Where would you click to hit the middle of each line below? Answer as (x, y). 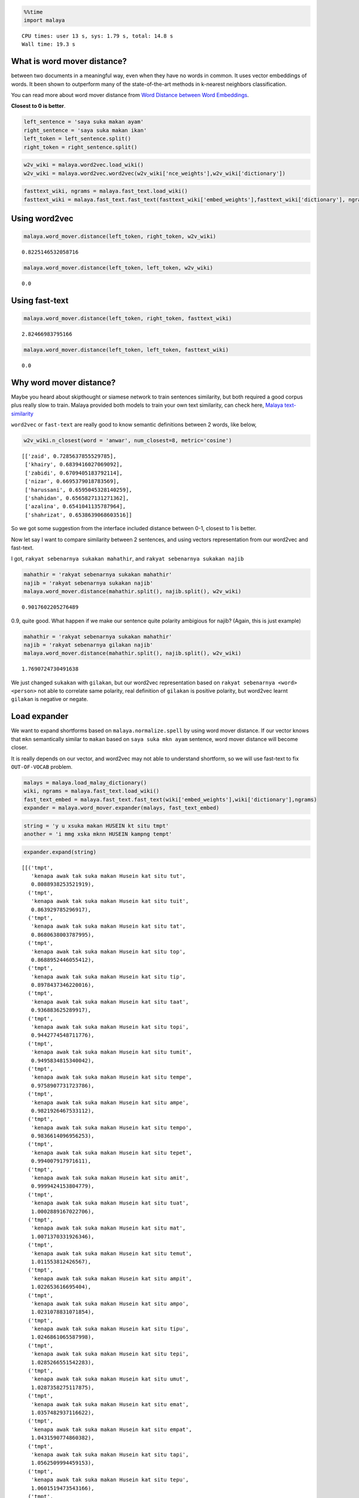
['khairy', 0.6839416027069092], (74, 465)
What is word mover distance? (69, 61)
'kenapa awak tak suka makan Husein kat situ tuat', (110, 1203)
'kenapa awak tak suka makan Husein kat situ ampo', (110, 1304)
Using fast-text (40, 300)
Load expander (40, 716)
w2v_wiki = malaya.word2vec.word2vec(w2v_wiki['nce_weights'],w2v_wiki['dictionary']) (155, 173)
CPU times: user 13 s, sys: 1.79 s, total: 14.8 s (98, 36)
